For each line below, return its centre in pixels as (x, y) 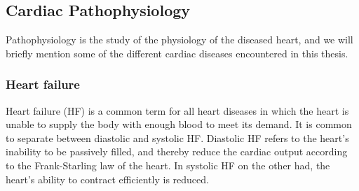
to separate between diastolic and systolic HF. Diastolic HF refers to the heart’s (177, 137)
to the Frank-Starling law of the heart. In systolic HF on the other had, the (168, 165)
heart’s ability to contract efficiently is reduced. (107, 179)
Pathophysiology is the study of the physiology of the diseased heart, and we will (179, 40)
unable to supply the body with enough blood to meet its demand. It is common (179, 124)
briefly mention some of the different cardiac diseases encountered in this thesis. (177, 53)
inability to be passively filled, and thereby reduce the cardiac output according (177, 151)
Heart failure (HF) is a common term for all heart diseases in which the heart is (177, 110)
